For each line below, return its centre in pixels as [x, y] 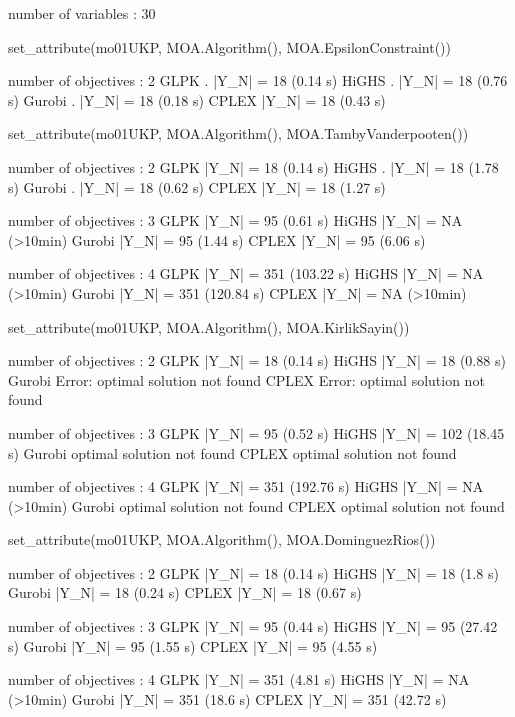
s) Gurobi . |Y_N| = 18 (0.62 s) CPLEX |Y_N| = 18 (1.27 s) [197, 186]
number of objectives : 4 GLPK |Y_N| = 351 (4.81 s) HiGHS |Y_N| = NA [239, 679]
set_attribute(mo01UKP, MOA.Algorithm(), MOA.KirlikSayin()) [209, 326]
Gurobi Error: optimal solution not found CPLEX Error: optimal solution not [246, 379]
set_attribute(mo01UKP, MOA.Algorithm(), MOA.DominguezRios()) [222, 539]
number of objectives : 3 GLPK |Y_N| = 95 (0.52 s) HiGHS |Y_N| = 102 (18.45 [256, 432]
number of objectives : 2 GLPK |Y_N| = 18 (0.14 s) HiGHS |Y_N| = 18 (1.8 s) [253, 572]
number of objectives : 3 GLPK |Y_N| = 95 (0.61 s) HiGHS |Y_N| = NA [235, 220]
